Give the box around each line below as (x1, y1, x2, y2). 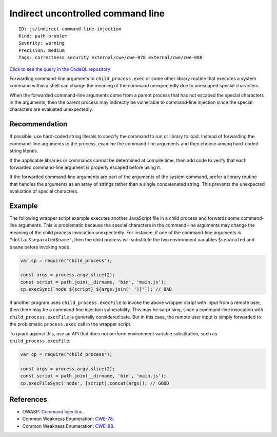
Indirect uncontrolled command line (9, 8, 165, 19)
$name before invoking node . (9, 244, 71, 250)
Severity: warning (18, 40, 65, 46)
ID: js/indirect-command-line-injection (18, 26, 122, 32)
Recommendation (9, 120, 68, 128)
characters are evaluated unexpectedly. (9, 106, 93, 112)
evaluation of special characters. (9, 188, 79, 195)
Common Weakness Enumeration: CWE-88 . (22, 423, 115, 429)
